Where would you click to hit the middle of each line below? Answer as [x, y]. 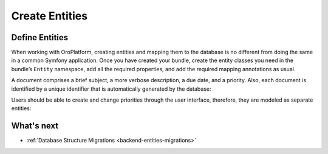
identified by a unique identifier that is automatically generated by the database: [111, 89]
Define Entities [40, 37]
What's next [35, 126]
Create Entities [50, 16]
